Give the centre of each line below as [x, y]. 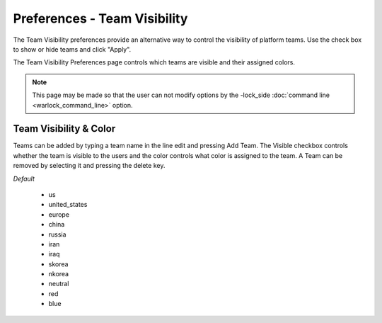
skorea [58, 264]
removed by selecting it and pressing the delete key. [89, 166]
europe [59, 214]
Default [24, 178]
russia [57, 234]
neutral [59, 284]
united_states [68, 205]
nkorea [59, 274]
